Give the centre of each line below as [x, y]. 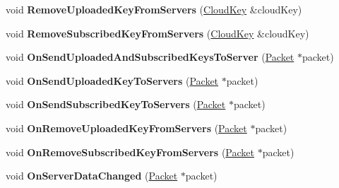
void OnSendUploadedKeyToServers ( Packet [112, 80]
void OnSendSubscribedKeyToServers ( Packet [116, 104]
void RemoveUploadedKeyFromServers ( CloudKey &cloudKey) [154, 9]
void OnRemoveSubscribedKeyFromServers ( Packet [130, 152]
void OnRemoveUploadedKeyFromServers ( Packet [126, 128]
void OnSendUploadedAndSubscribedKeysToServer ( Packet [150, 57]
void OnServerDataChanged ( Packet [92, 176]
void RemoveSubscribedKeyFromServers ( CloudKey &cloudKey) [157, 33]
